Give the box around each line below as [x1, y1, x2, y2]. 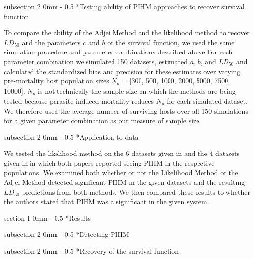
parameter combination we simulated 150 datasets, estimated [4, 56, 188, 66]
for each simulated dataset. [167, 96, 248, 106]
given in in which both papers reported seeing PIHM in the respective [4, 157, 215, 168]
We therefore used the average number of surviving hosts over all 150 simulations [4, 105, 248, 116]
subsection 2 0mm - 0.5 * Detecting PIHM [4, 229, 129, 239]
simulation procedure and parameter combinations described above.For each [4, 47, 233, 57]
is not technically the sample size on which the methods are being [38, 85, 236, 96]
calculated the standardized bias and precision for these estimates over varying [4, 66, 241, 76]
